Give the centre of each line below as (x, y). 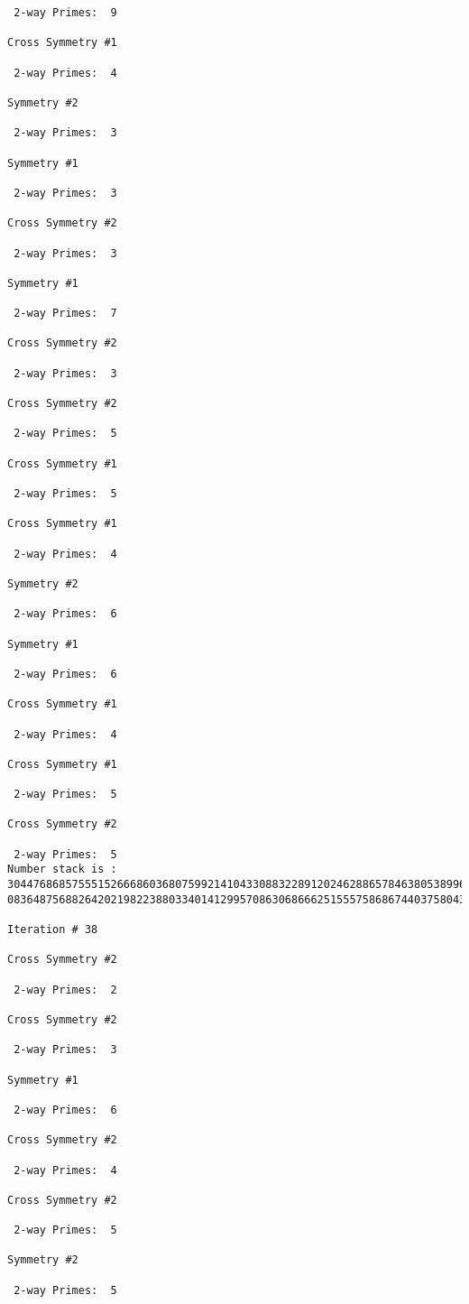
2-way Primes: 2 (65, 990)
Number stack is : (62, 869)
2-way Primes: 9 (65, 13)
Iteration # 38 (53, 930)
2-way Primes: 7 (65, 314)
